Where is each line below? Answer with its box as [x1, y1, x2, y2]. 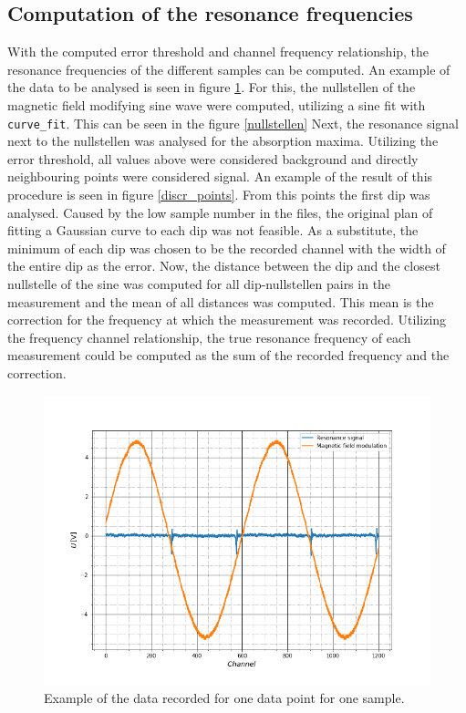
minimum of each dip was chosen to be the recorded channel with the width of [7, 238, 446, 257]
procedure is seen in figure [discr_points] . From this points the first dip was [7, 185, 430, 204]
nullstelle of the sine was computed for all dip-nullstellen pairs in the [7, 274, 391, 293]
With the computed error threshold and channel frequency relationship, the [7, 42, 430, 61]
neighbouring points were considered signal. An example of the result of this [7, 167, 433, 186]
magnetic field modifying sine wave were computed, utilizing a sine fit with [7, 95, 426, 114]
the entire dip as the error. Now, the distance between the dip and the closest [7, 256, 440, 275]
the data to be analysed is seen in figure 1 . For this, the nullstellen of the [7, 77, 416, 97]
